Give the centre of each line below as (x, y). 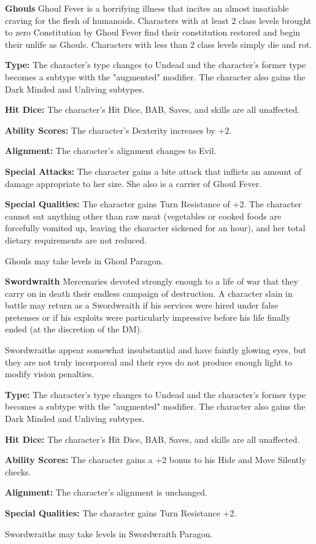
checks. (18, 471)
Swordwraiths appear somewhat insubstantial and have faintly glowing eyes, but (156, 350)
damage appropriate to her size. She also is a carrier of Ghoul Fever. (133, 183)
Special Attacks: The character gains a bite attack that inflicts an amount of (153, 171)
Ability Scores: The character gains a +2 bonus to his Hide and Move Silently (156, 460)
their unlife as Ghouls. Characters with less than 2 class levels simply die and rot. (159, 44)
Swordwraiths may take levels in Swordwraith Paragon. (109, 533)
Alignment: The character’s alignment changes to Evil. (111, 151)
